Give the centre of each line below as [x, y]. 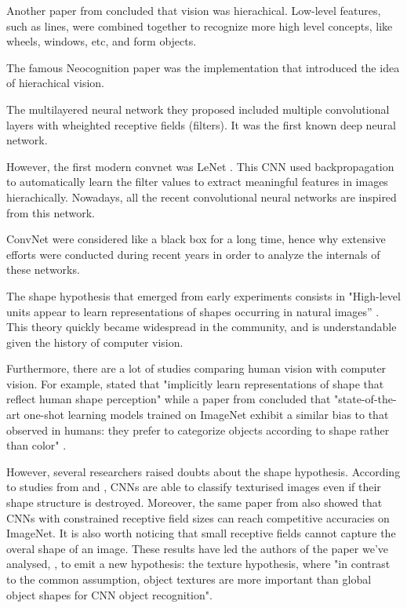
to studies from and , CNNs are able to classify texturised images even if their [194, 487]
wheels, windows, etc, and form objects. [102, 41]
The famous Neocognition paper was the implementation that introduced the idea [203, 67]
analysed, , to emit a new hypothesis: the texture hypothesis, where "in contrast [198, 564]
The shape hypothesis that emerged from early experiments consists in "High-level [203, 295]
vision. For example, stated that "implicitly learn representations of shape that [195, 383]
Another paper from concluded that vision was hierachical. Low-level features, [194, 10]
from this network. [51, 212]
